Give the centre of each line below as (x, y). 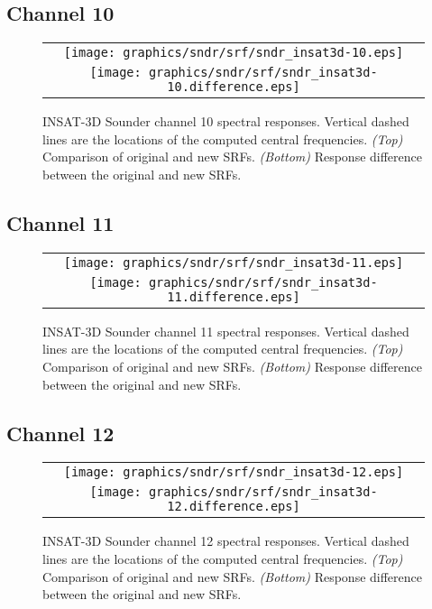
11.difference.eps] (234, 296)
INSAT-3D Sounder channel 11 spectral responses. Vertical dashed (226, 331)
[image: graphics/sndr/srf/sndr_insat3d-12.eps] (234, 472)
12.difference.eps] (234, 507)
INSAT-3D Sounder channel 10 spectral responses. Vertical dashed (226, 121)
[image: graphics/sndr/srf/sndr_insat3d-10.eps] (234, 53)
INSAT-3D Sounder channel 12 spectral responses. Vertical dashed (226, 541)
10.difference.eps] (234, 87)
